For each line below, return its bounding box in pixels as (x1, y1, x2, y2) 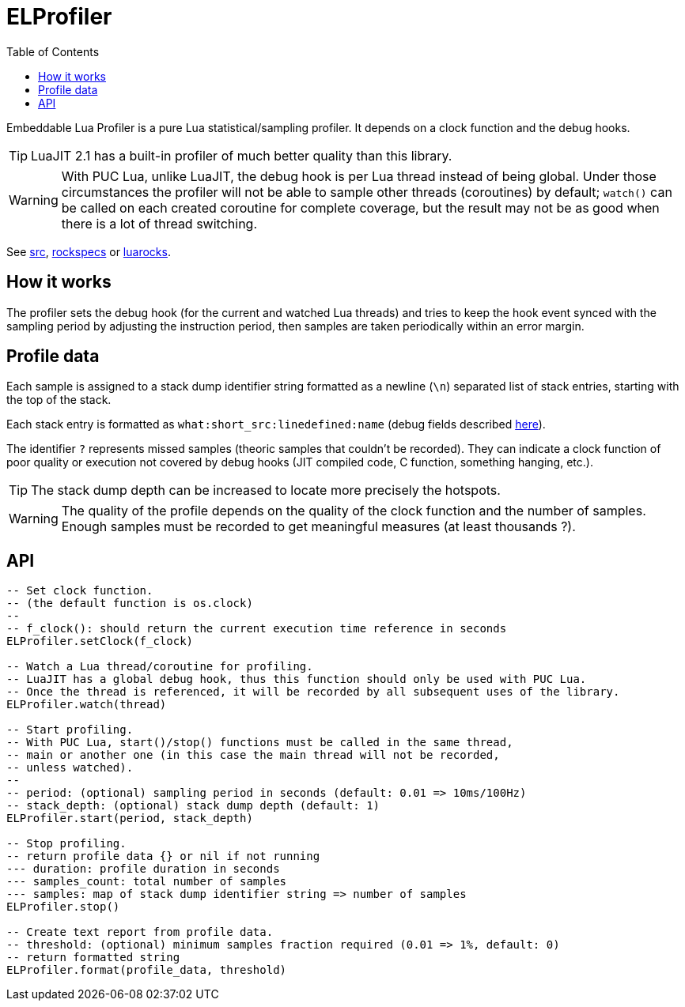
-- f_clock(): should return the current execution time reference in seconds (6, 622, 507, 636)
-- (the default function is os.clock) (6, 597, 253, 610)
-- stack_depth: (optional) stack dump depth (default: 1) (6, 799, 380, 813)
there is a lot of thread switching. (61, 215, 258, 232)
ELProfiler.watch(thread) (6, 698, 167, 711)
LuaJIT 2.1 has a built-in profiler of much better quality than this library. (31, 147, 452, 164)
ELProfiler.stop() (6, 900, 120, 914)
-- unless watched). (6, 761, 134, 775)
